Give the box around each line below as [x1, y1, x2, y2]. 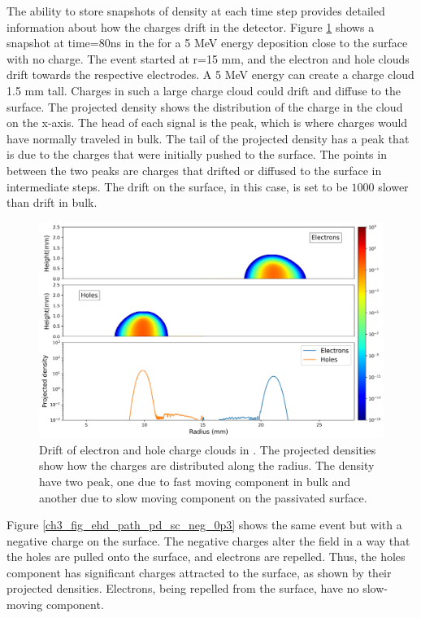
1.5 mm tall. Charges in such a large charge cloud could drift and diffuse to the [7, 81, 401, 99]
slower [378, 178, 409, 195]
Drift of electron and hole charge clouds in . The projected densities [39, 440, 376, 458]
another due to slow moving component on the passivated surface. [39, 489, 367, 506]
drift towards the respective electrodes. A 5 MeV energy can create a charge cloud [7, 66, 414, 83]
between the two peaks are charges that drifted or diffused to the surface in [7, 161, 382, 178]
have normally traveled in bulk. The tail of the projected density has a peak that [7, 129, 410, 147]
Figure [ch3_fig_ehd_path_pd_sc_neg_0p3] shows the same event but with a [7, 516, 402, 533]
